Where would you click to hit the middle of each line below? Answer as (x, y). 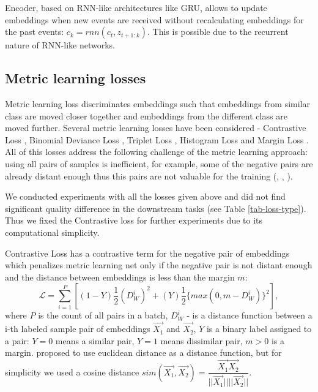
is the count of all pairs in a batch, (103, 315)
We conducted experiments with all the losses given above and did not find (145, 196)
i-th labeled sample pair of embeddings (78, 329)
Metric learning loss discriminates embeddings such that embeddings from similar (157, 103)
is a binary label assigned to (259, 329)
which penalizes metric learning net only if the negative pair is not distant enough (159, 265)
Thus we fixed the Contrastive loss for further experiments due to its (134, 220)
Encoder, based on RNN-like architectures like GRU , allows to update (136, 7)
